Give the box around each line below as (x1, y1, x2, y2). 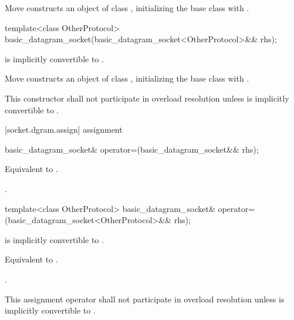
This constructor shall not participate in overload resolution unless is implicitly (5, 92, 289, 104)
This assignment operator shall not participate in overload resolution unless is (5, 292, 285, 305)
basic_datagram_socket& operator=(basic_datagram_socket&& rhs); (5, 143, 259, 155)
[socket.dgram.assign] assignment (5, 123, 123, 136)
